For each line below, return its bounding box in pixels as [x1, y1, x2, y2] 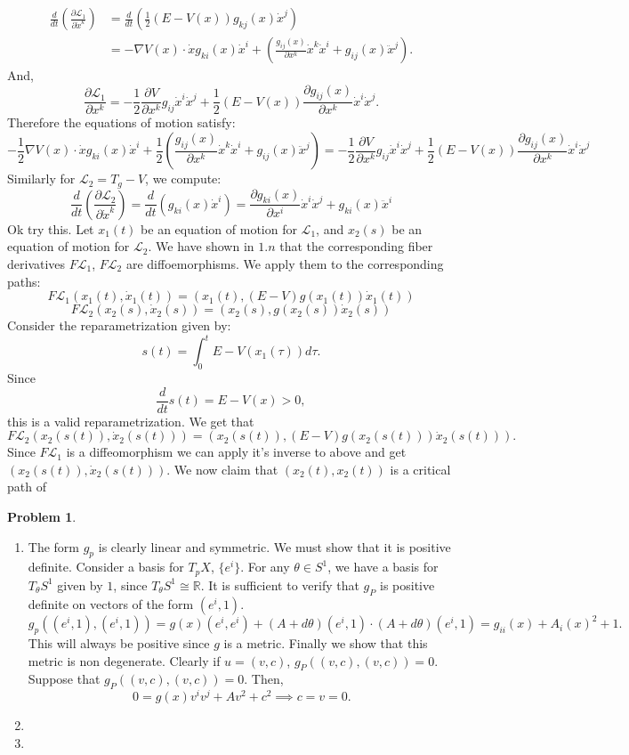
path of [7, 477, 46, 496]
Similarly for [7, 169, 76, 188]
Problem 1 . [7, 507, 77, 526]
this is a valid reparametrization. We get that [7, 411, 254, 430]
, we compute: [145, 169, 222, 188]
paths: [7, 272, 41, 290]
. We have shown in [148, 237, 254, 256]
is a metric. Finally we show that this [223, 634, 428, 652]
